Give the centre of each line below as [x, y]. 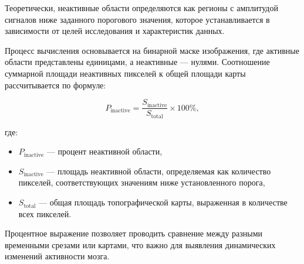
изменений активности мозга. [57, 256]
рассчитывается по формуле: [55, 85]
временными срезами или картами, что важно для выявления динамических [140, 244]
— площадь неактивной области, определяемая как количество [159, 171]
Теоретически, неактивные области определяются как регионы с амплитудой [141, 8]
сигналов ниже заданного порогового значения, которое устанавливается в [137, 19]
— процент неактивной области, [104, 151]
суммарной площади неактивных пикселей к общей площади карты [125, 73]
